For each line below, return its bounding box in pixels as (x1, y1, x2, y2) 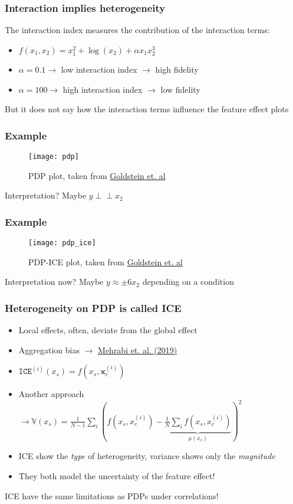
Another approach (18, 388, 84, 400)
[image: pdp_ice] (28, 239, 96, 248)
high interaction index (62, 83, 143, 95)
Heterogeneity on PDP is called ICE (5, 300, 182, 315)
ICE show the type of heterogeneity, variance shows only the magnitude (18, 450, 275, 462)
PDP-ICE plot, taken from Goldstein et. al (28, 255, 183, 268)
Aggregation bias (18, 343, 80, 356)
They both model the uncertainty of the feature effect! (18, 469, 215, 482)
